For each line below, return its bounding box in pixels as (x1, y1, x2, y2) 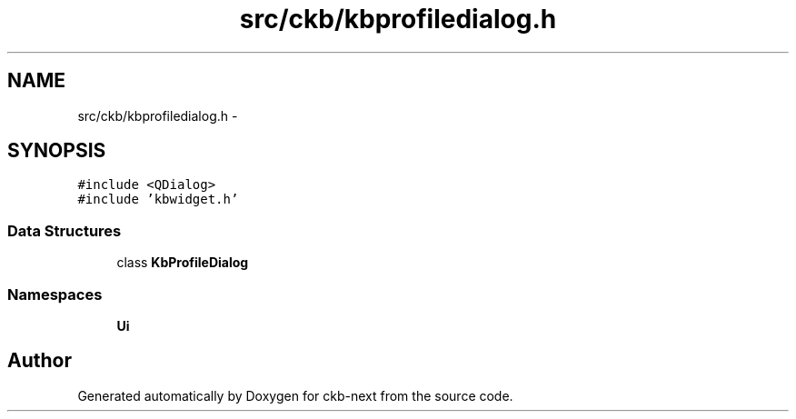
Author (7, 349, 72, 373)
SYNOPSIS (7, 139, 106, 163)
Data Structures (7, 221, 122, 240)
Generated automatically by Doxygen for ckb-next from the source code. (77, 387, 513, 404)
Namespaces (7, 284, 103, 304)
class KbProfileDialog (116, 254, 249, 271)
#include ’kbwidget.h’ (77, 192, 239, 207)
